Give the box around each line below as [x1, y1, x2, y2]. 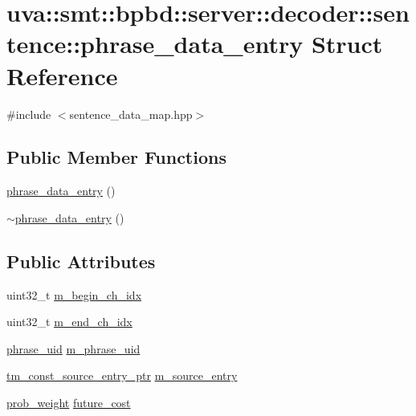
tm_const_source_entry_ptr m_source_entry [6, 367, 238, 384]
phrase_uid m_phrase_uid [6, 340, 141, 357]
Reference [6, 59, 118, 92]
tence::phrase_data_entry [6, 27, 304, 60]
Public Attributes [6, 248, 156, 273]
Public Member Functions [6, 145, 226, 169]
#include [6, 105, 51, 122]
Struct [311, 27, 383, 60]
